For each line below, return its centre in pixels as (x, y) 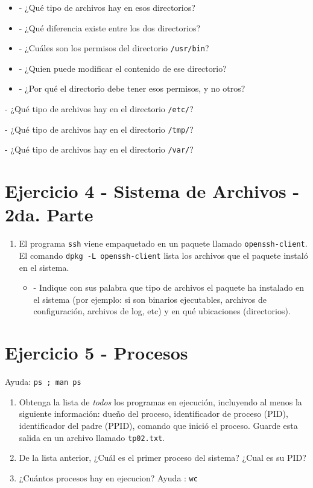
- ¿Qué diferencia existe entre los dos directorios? (110, 27)
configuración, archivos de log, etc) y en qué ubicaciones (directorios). (162, 311)
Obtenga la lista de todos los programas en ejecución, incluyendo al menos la (160, 401)
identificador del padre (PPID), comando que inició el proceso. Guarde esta (158, 425)
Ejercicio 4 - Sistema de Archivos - (152, 191)
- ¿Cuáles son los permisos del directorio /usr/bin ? (114, 48)
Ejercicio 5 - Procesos (96, 353)
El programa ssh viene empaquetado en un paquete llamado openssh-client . (163, 243)
